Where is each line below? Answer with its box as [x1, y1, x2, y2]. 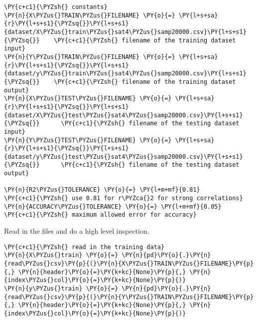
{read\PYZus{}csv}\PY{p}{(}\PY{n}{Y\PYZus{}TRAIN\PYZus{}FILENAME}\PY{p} [4, 293, 254, 301]
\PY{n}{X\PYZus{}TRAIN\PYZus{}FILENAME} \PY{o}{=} [4, 11, 175, 19]
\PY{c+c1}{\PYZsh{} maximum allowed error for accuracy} [4, 211, 197, 219]
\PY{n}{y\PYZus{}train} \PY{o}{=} [4, 285, 119, 292]
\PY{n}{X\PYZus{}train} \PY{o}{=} [4, 252, 119, 259]
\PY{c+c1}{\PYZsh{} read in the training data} [4, 243, 165, 251]
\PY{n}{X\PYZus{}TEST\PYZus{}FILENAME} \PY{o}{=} [4, 95, 172, 102]
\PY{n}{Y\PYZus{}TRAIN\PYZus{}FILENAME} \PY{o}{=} [4, 53, 175, 60]
